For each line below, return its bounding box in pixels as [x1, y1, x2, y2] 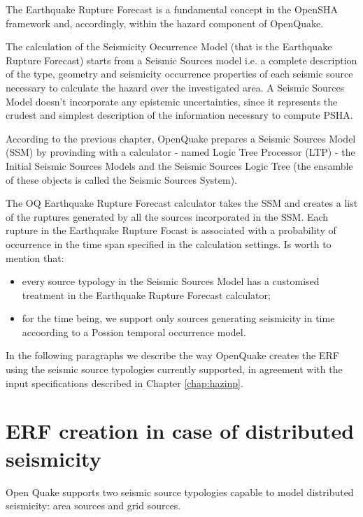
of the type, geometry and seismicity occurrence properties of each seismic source [6, 66, 353, 81]
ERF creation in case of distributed [6, 416, 355, 445]
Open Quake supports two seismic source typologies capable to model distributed [6, 484, 354, 499]
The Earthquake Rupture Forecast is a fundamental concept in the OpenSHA [6, 2, 338, 16]
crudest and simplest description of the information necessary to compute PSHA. [6, 108, 353, 122]
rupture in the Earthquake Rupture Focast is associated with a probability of [6, 223, 336, 238]
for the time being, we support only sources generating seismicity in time [22, 311, 335, 326]
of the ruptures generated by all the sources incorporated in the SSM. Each [6, 209, 329, 224]
